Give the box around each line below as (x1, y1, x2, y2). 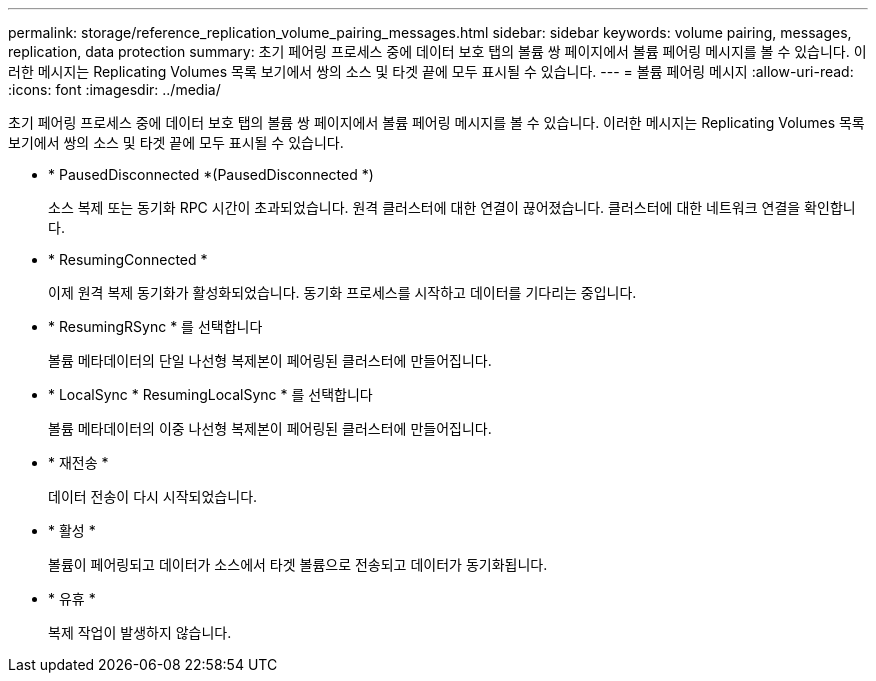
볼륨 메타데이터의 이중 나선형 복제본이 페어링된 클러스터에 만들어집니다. (48, 420, 492, 437)
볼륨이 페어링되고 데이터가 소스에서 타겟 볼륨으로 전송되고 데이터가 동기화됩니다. (48, 556, 548, 573)
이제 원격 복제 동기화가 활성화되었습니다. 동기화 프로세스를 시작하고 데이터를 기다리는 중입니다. (48, 284, 637, 301)
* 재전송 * (48, 454, 109, 471)
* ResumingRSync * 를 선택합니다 (48, 318, 263, 335)
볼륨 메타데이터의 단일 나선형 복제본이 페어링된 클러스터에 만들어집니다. (48, 352, 492, 369)
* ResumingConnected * (48, 251, 208, 268)
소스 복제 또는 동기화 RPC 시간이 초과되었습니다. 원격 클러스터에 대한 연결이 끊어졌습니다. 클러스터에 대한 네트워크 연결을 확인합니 (48, 199, 856, 216)
